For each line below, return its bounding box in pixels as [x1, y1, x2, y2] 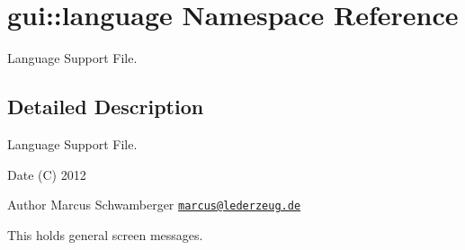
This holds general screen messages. [7, 225, 203, 244]
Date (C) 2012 [7, 165, 86, 183]
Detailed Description [7, 93, 204, 121]
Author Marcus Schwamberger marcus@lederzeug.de [7, 195, 301, 214]
